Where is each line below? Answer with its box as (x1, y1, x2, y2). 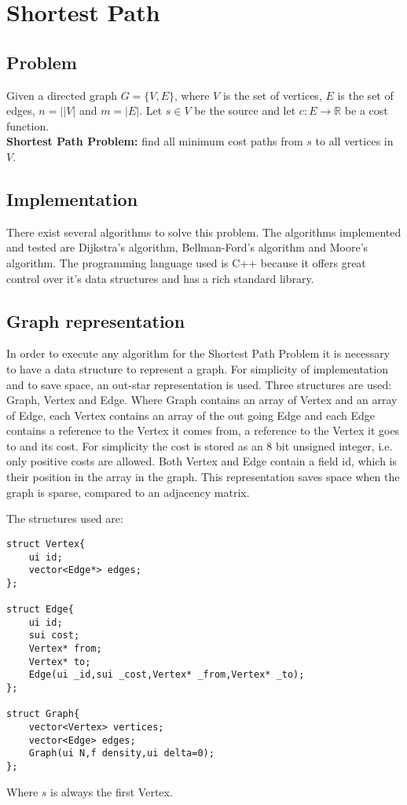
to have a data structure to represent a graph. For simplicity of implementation (6, 360, 388, 377)
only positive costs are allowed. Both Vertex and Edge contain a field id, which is (6, 453, 397, 469)
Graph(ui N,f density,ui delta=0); (28, 748, 214, 759)
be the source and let (194, 102, 296, 119)
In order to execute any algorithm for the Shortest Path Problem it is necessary (6, 345, 390, 362)
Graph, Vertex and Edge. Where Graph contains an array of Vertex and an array (6, 391, 398, 408)
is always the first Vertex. (50, 783, 173, 799)
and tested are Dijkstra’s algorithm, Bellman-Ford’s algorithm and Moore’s (6, 239, 368, 255)
